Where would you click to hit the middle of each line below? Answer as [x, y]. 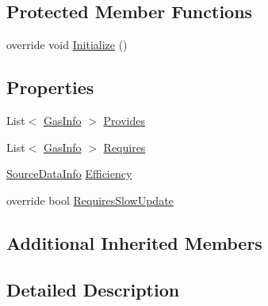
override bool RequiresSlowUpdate [90, 200]
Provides [124, 120]
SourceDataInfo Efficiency [69, 174]
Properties [50, 87]
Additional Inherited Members [134, 242]
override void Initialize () [67, 45]
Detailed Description [93, 289]
